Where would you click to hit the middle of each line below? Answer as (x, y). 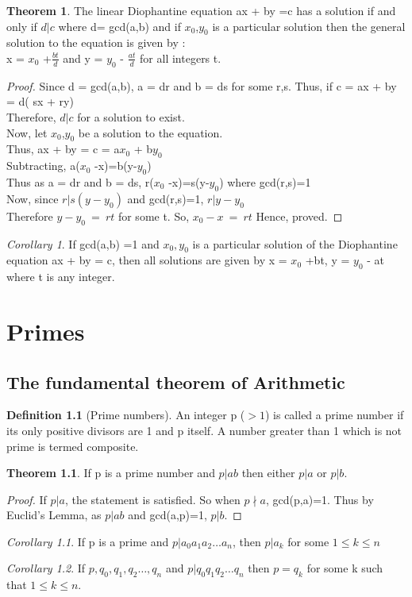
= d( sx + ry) (40, 101)
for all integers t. (181, 58)
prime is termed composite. (73, 446)
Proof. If (27, 499)
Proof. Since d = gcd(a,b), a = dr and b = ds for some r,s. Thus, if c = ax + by (202, 85)
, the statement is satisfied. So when (152, 499)
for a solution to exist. (131, 116)
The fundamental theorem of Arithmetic (176, 381)
